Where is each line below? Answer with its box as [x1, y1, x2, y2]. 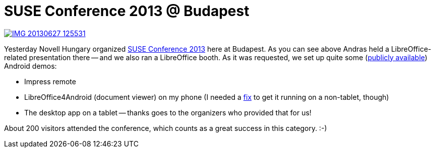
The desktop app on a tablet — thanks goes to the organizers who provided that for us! [24, 108, 312, 117]
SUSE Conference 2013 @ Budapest [4, 3, 250, 20]
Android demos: [4, 61, 57, 70]
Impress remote [24, 77, 76, 86]
